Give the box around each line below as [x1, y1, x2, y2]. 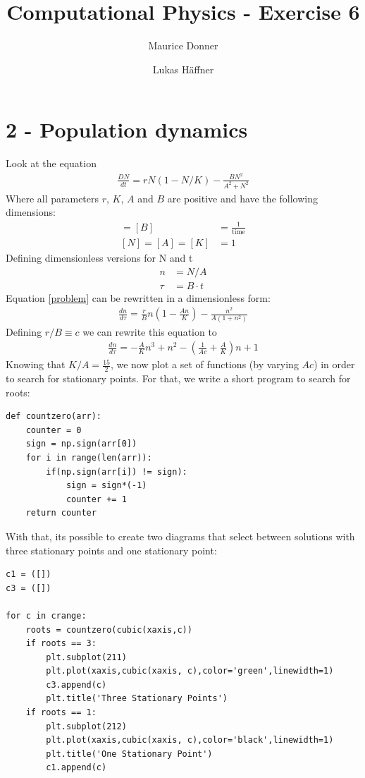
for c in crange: [6, 610, 87, 621]
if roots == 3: [25, 638, 97, 649]
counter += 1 [66, 494, 127, 504]
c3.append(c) [46, 679, 107, 690]
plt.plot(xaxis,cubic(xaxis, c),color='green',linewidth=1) [46, 666, 334, 676]
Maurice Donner [148, 38, 218, 53]
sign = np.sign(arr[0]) [25, 439, 137, 449]
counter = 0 [25, 425, 82, 435]
